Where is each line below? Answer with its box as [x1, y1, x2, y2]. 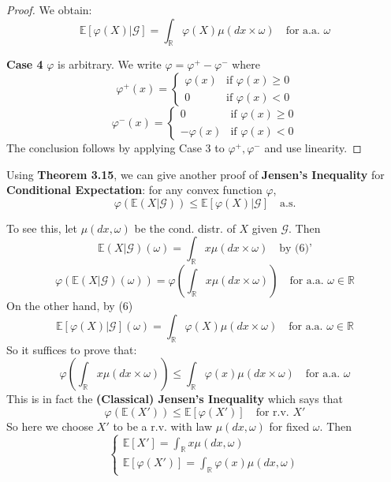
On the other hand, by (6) [6, 297, 133, 314]
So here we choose [6, 417, 94, 434]
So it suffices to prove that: [6, 341, 137, 357]
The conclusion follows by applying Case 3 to [6, 139, 225, 155]
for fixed [269, 417, 310, 434]
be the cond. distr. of [134, 219, 236, 236]
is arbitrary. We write [58, 56, 162, 73]
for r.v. [255, 406, 289, 418]
